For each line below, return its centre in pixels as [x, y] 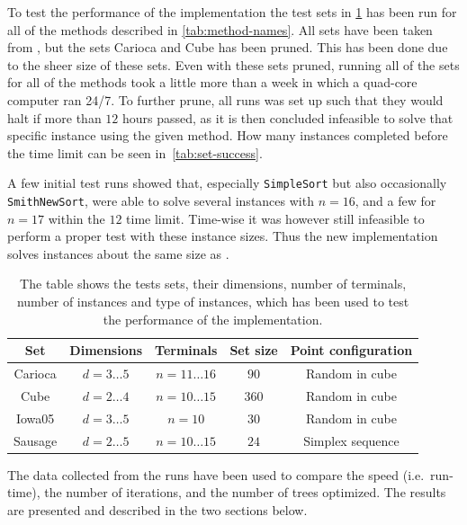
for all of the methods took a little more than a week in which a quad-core [212, 82]
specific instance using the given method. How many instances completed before [228, 135]
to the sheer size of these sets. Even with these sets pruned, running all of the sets [233, 64]
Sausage [36, 440]
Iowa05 [35, 418]
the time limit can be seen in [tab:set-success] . [135, 152]
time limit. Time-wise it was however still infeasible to [275, 218]
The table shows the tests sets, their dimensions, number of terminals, [213, 284]
